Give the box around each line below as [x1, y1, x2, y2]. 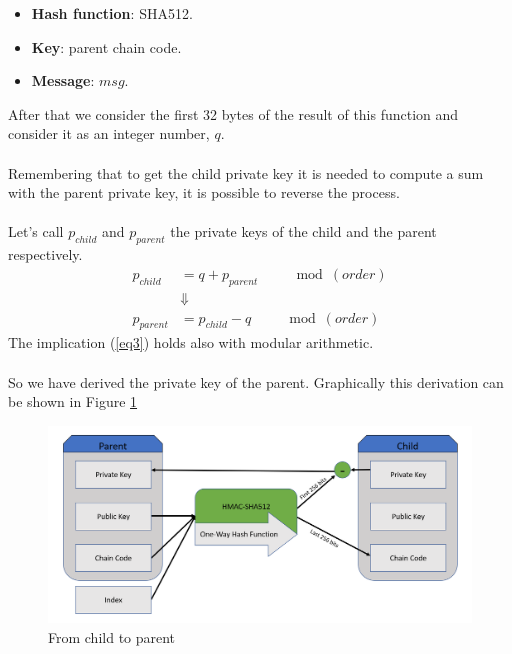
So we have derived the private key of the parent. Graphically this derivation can [8, 371, 504, 392]
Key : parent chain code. [31, 36, 182, 57]
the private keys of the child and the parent [170, 221, 437, 242]
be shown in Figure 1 [8, 391, 138, 412]
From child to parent [48, 626, 176, 647]
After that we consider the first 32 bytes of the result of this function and [8, 103, 459, 124]
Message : [31, 70, 95, 91]
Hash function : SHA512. [31, 3, 193, 23]
